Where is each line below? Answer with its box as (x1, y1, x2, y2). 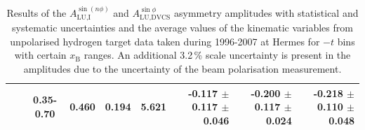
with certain (14, 48, 67, 62)
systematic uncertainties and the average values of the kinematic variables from (12, 20, 353, 35)
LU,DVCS (140, 14, 171, 22)
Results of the (6, 5, 67, 20)
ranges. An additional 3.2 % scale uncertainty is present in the (84, 48, 351, 62)
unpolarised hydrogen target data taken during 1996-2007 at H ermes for (10, 34, 320, 48)
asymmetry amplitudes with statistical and (174, 5, 359, 20)
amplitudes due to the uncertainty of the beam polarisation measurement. (23, 62, 342, 76)
